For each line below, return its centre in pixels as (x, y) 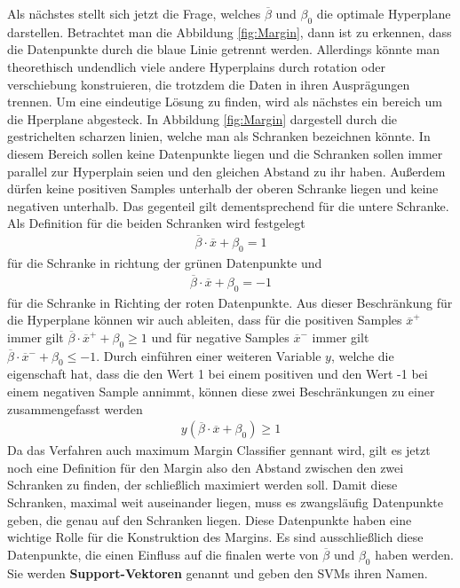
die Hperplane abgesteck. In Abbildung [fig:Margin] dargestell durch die (202, 118)
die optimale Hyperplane (384, 13)
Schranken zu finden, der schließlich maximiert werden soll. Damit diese (202, 485)
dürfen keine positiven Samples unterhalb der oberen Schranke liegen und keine (223, 188)
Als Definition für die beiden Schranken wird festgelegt (156, 223)
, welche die (362, 355)
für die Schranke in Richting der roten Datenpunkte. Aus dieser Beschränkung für (230, 302)
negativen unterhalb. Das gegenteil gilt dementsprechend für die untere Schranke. (228, 205)
